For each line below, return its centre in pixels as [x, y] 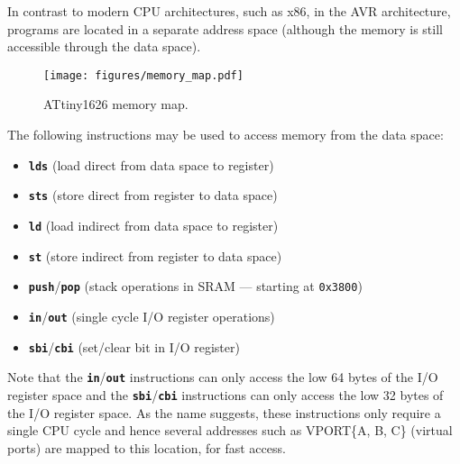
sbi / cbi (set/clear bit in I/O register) [134, 346]
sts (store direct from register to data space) [153, 195]
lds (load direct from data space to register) [151, 164]
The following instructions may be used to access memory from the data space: [225, 135]
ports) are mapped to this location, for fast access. [147, 447]
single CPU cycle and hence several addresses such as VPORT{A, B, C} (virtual [230, 430]
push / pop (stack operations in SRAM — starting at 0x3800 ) [195, 286]
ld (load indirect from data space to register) [153, 225]
